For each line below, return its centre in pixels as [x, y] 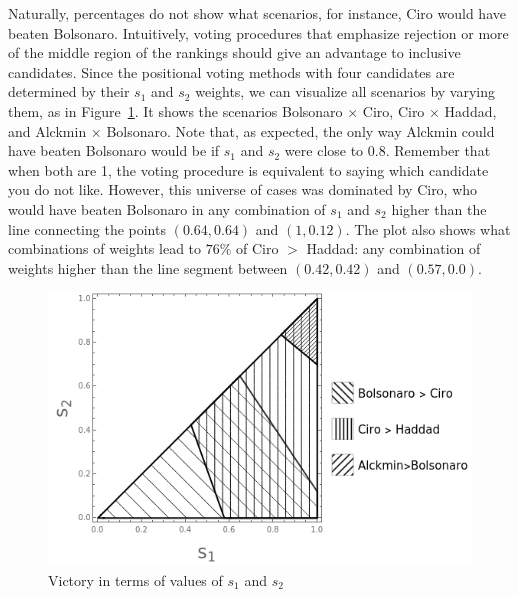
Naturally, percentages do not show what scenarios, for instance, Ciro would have [257, 13]
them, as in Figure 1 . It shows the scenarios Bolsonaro [175, 110]
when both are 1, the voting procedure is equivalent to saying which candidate [248, 169]
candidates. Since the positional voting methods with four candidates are [231, 71]
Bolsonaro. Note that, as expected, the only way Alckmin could [300, 130]
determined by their [69, 91]
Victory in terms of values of [135, 579]
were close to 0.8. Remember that [387, 150]
